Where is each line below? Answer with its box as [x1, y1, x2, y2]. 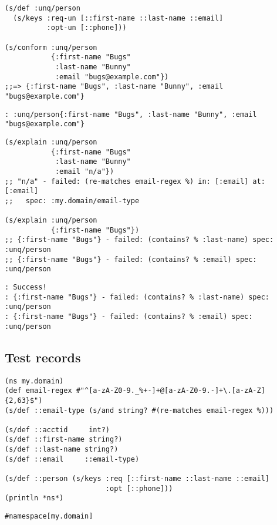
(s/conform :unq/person [5, 43, 97, 52]
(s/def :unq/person [5, 4, 80, 12]
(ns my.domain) [5, 376, 64, 385]
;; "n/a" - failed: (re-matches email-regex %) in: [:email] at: [5, 177, 265, 186]
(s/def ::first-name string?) [5, 435, 123, 444]
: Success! [5, 283, 47, 292]
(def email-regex [5, 386, 72, 395]
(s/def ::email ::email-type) [5, 455, 140, 463]
